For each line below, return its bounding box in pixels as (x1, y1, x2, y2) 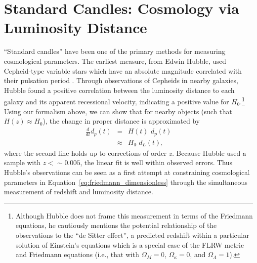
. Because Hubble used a (172, 147, 246, 158)
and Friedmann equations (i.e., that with (15, 249, 139, 260)
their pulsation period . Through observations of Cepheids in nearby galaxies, (4, 75, 238, 86)
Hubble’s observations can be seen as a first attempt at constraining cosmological (4, 167, 250, 177)
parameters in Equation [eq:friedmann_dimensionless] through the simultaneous (4, 176, 248, 187)
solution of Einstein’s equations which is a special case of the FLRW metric (15, 239, 244, 250)
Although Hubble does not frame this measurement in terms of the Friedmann (15, 210, 253, 220)
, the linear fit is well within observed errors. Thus (80, 157, 232, 168)
